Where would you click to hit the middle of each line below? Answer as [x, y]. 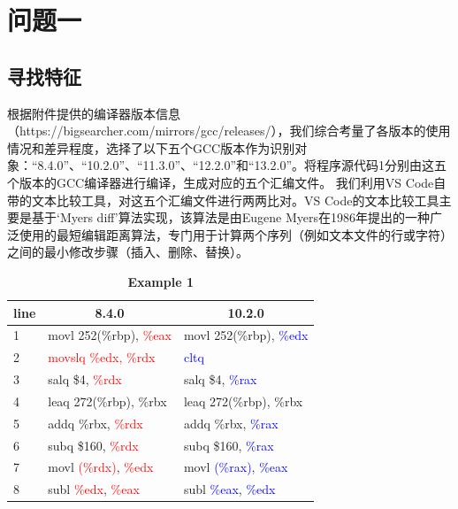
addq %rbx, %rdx [95, 423]
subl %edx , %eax [94, 489]
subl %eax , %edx [229, 489]
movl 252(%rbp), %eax [110, 335]
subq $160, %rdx [93, 445]
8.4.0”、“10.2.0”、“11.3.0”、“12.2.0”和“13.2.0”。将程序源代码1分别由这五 [242, 165]
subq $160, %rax [229, 445]
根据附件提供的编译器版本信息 [94, 113]
